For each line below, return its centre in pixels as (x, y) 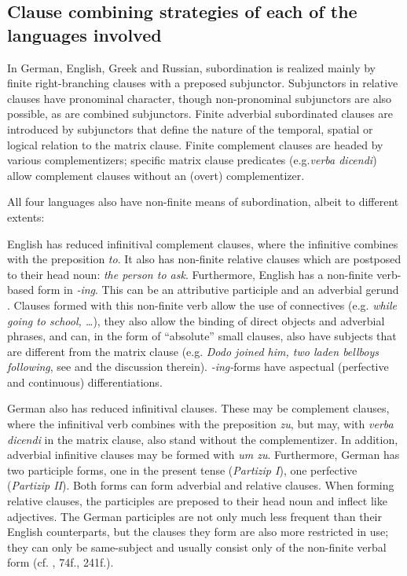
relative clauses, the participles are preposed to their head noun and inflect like (197, 501)
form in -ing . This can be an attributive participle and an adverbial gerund (218, 290)
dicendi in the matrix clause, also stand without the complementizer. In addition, (203, 439)
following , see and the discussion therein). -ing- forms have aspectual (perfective (198, 367)
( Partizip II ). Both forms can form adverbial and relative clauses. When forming (201, 485)
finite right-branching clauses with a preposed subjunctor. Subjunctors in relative (203, 83)
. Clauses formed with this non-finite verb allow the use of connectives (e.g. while (202, 305)
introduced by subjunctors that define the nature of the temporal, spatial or (190, 128)
